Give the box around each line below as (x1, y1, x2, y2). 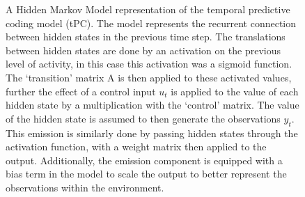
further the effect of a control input (6, 84, 156, 98)
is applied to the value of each (171, 84, 299, 98)
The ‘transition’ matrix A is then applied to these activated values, (6, 70, 292, 84)
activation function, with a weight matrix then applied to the (6, 139, 267, 154)
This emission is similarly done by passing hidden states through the (6, 125, 298, 140)
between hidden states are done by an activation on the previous (6, 42, 281, 57)
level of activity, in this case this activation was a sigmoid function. (6, 56, 292, 71)
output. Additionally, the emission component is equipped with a (6, 152, 283, 167)
